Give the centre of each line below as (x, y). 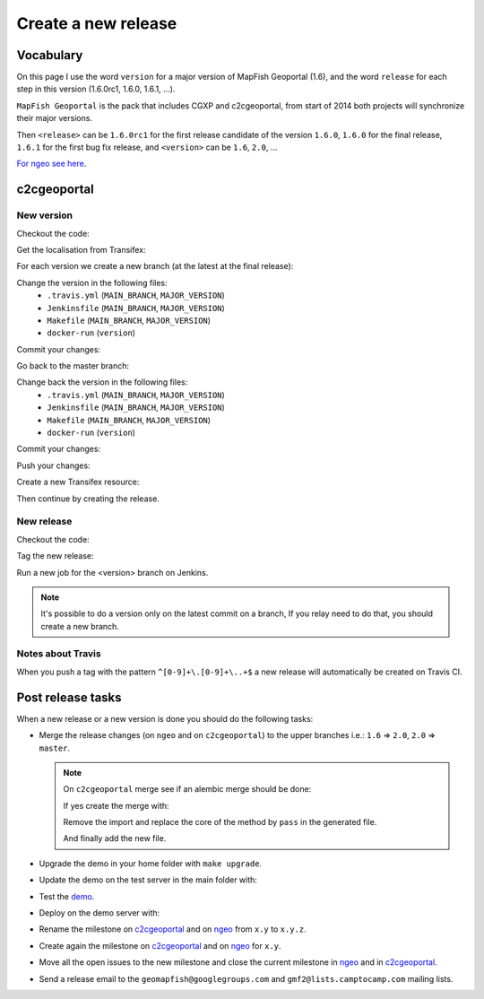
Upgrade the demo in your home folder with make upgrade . (151, 863)
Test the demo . (67, 896)
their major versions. (55, 118)
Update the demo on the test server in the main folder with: (148, 880)
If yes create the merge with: (116, 805)
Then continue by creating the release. (88, 499)
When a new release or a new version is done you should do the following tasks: (165, 718)
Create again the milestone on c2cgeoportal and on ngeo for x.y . (160, 945)
